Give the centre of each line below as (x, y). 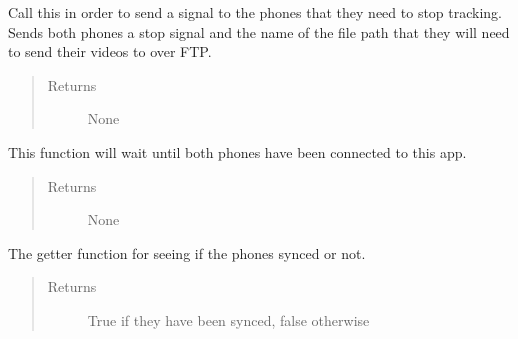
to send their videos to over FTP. (110, 51)
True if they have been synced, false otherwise (228, 319)
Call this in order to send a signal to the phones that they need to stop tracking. (255, 12)
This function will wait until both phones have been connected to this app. (237, 151)
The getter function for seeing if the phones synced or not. (187, 252)
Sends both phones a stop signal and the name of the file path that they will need (259, 31)
